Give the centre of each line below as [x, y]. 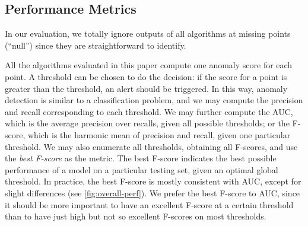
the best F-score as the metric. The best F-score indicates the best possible [141, 158]
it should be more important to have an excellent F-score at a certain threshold [149, 204]
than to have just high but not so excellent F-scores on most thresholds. [136, 216]
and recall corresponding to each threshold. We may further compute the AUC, [149, 111]
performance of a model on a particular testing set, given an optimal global [142, 169]
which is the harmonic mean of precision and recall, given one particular [159, 134]
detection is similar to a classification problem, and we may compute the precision [154, 100]
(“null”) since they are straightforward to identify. [96, 45]
